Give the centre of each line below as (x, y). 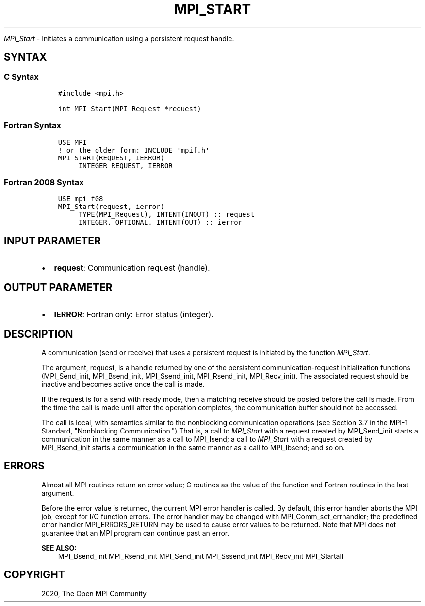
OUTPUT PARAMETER (58, 287)
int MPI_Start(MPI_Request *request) (130, 109)
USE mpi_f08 (81, 199)
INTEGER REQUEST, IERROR (125, 165)
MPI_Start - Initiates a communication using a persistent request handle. (119, 38)
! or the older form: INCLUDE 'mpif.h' (134, 150)
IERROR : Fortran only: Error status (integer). (134, 315)
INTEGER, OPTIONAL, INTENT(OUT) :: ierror (160, 222)
